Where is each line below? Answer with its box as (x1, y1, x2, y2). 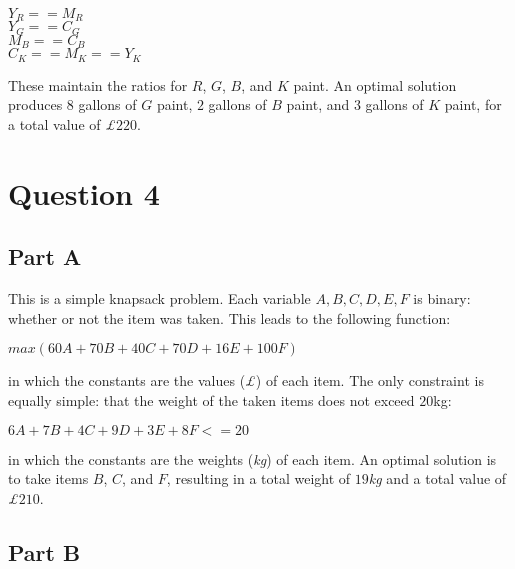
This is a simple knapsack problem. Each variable (8, 288, 311, 309)
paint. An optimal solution (293, 74, 457, 95)
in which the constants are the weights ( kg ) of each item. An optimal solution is (8, 448, 497, 469)
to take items (8, 468, 89, 489)
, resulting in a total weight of (166, 468, 351, 489)
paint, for (444, 94, 502, 115)
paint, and (286, 94, 350, 115)
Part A (8, 241, 82, 272)
